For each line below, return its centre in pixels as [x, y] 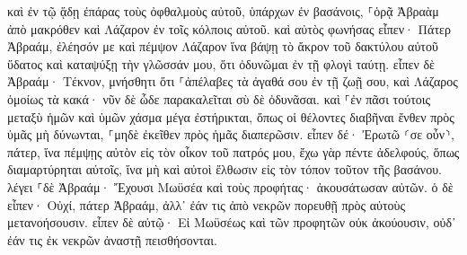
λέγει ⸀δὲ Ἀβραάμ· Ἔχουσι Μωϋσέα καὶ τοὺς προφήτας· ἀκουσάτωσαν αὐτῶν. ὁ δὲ [230, 186]
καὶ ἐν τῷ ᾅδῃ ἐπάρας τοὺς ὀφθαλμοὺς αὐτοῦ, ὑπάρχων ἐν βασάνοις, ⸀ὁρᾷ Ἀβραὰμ [223, 11]
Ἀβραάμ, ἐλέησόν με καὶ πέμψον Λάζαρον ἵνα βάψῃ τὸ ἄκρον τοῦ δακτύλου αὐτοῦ [223, 46]
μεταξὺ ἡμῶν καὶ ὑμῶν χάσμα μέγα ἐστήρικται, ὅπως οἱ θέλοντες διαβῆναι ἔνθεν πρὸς [231, 116]
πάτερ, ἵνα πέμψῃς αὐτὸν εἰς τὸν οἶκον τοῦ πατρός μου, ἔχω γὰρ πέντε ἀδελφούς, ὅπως [233, 151]
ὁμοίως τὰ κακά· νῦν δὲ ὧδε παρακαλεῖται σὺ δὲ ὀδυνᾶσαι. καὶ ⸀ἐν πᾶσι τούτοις [219, 98]
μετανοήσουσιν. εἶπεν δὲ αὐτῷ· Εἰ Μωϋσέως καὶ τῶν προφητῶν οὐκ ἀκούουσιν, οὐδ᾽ [232, 222]
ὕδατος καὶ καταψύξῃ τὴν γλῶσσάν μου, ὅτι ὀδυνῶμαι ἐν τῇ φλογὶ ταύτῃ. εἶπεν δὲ [221, 63]
